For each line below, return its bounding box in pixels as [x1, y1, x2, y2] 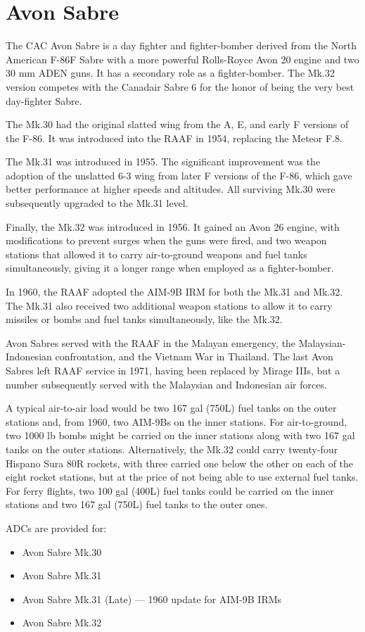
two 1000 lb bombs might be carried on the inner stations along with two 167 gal [6, 428, 355, 443]
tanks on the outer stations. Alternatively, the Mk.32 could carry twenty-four [6, 441, 338, 456]
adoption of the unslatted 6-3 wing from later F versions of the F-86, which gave [6, 168, 352, 182]
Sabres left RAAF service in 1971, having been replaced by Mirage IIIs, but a [6, 363, 340, 377]
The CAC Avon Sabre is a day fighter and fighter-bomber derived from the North [6, 38, 357, 53]
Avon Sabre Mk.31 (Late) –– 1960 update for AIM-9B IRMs [22, 591, 282, 606]
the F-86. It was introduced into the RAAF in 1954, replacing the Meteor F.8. [6, 130, 342, 145]
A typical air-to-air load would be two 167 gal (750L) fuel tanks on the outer [6, 400, 337, 415]
